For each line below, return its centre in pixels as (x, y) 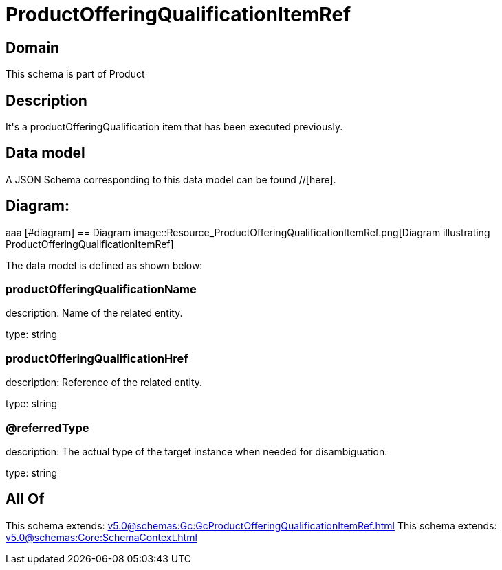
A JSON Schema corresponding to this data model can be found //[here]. (171, 179)
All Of (25, 499)
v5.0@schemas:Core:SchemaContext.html (101, 537)
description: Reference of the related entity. (104, 383)
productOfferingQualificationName (101, 289)
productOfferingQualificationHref (97, 358)
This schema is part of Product (75, 74)
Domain (33, 47)
